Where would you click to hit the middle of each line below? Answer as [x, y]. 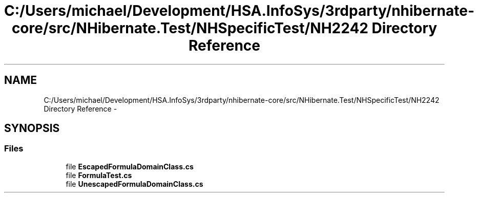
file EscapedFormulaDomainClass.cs [130, 166]
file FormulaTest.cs [99, 175]
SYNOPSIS [32, 128]
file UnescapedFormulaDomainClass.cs [134, 184]
